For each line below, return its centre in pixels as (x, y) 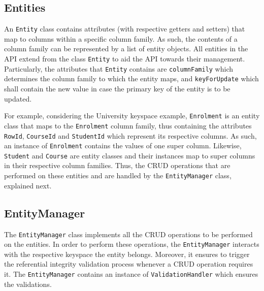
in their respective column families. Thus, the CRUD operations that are (117, 165)
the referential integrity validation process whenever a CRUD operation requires (129, 264)
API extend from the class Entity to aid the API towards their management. (125, 59)
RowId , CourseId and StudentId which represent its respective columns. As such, (130, 135)
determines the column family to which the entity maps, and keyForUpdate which (131, 78)
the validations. (28, 284)
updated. (18, 98)
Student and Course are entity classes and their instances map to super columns (130, 155)
